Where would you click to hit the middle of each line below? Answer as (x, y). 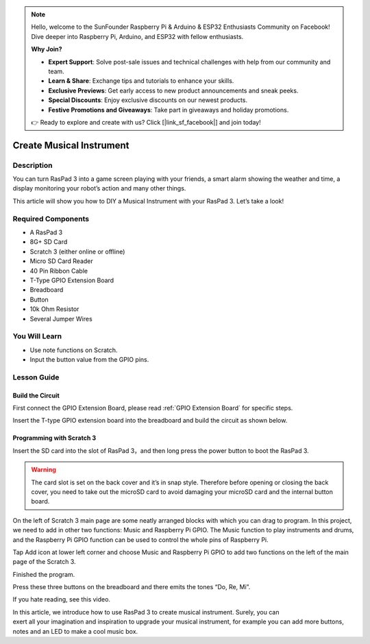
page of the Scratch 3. (44, 562)
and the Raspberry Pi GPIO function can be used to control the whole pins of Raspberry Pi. (140, 540)
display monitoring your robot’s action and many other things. (99, 188)
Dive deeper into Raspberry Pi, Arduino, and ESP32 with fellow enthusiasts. (137, 36)
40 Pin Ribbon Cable (59, 271)
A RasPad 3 (46, 232)
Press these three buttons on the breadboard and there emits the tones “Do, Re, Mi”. (132, 587)
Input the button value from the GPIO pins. (89, 360)
